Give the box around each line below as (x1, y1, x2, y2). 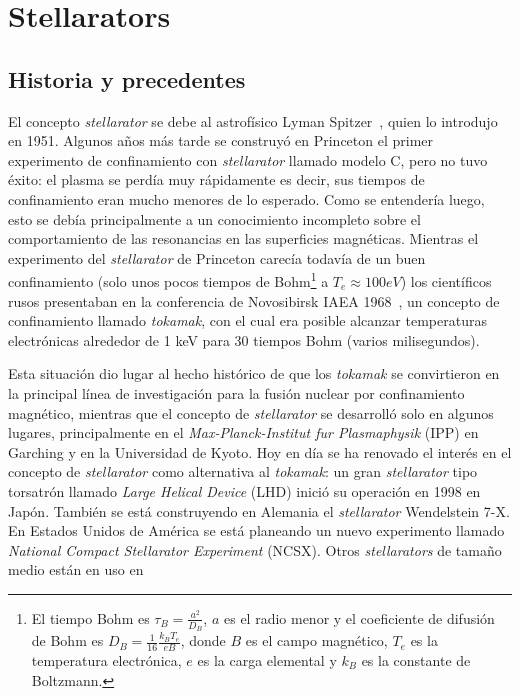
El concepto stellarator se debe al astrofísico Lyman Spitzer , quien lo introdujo (8, 110, 498, 131)
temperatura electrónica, (31, 649, 182, 670)
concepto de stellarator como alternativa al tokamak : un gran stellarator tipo (8, 461, 478, 482)
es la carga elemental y (197, 649, 337, 670)
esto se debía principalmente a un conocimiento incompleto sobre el (8, 208, 421, 229)
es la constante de (361, 649, 471, 670)
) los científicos (400, 270, 492, 291)
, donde (180, 630, 226, 651)
